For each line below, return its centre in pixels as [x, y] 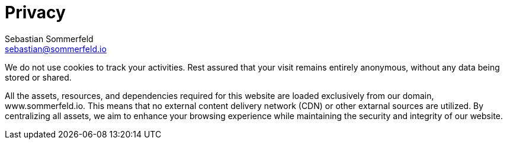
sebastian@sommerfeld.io [56, 49]
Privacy [35, 12]
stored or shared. [38, 77]
